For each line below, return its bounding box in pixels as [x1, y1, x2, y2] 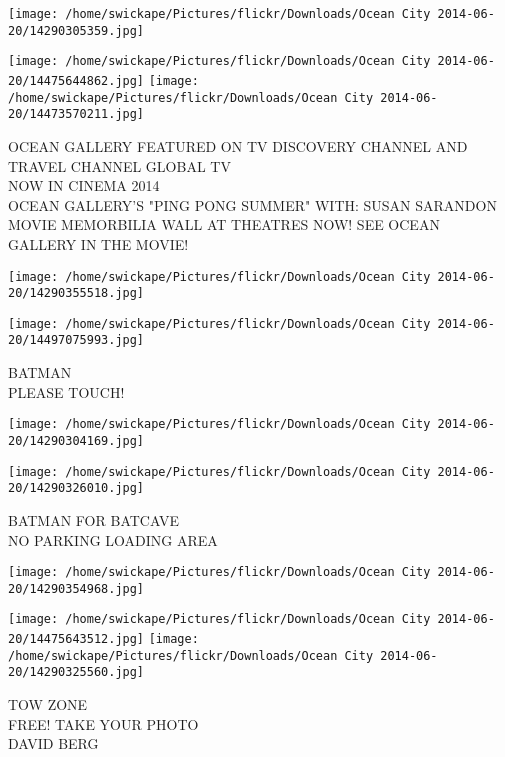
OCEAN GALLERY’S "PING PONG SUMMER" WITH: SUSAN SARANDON [8, 194, 497, 215]
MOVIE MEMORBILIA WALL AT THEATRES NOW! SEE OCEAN [8, 214, 440, 235]
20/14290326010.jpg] [8, 481, 145, 496]
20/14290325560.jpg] [8, 665, 145, 680]
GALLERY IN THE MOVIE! [8, 233, 189, 254]
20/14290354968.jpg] [8, 581, 145, 596]
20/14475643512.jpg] [8, 632, 145, 647]
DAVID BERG [8, 733, 99, 754]
